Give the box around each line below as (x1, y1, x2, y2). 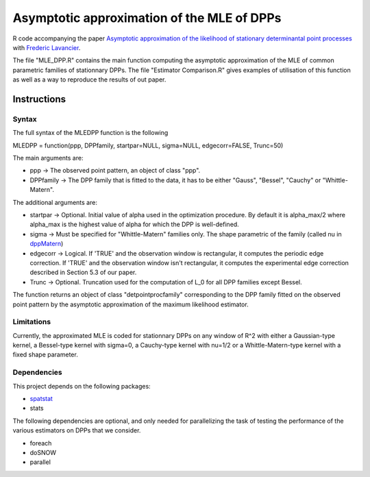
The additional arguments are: (12, 198, 97, 206)
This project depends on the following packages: (12, 382, 151, 390)
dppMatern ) (29, 240, 64, 248)
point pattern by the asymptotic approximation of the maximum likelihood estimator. (12, 300, 249, 308)
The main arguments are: (12, 154, 84, 162)
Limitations (12, 317, 51, 327)
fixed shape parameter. (12, 350, 78, 359)
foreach (29, 439, 52, 447)
